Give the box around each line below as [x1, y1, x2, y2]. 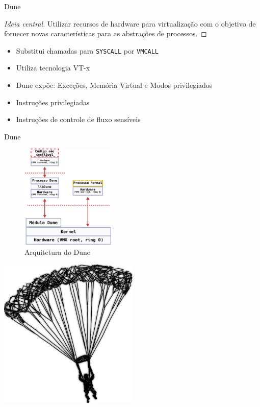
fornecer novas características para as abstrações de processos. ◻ [4, 28, 207, 39]
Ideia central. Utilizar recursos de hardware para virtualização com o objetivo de [4, 18, 256, 29]
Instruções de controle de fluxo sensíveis [16, 114, 141, 125]
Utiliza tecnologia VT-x [16, 62, 90, 73]
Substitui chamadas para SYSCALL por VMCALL [16, 45, 159, 56]
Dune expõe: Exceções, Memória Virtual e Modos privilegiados [16, 80, 213, 90]
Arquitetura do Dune [24, 246, 91, 257]
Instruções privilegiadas [16, 97, 90, 107]
